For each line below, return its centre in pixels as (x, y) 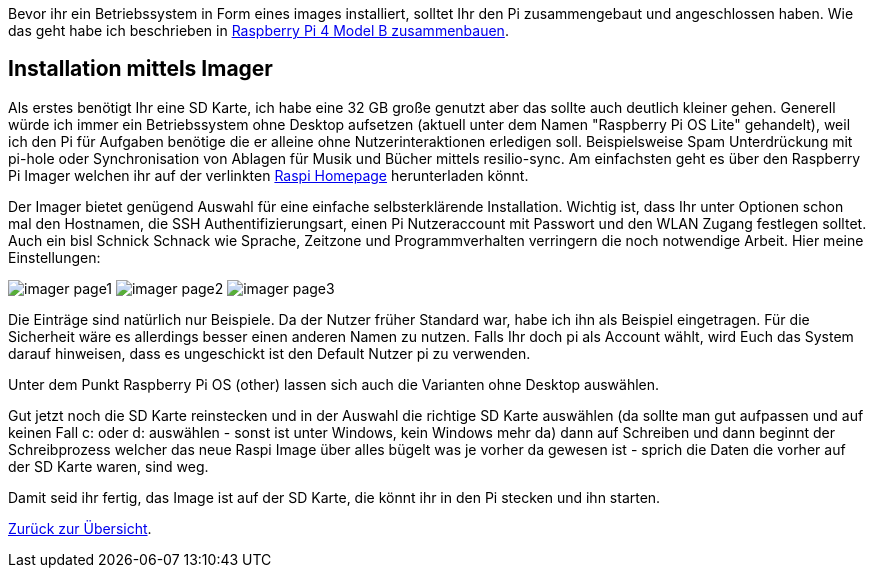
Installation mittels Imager (140, 69)
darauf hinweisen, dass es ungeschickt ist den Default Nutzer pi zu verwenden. (269, 353)
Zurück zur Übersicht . (80, 528)
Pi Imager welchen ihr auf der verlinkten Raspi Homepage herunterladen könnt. (268, 175)
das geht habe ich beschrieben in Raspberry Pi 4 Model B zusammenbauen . (258, 30)
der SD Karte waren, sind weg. (108, 466)
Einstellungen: (54, 257)
